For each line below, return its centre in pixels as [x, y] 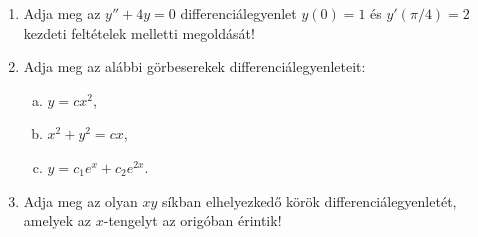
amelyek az [57, 220]
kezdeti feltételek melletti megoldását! [139, 32]
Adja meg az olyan [80, 200]
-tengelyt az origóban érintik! [192, 220]
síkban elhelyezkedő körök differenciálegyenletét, [309, 200]
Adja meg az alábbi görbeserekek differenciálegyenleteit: [194, 66]
